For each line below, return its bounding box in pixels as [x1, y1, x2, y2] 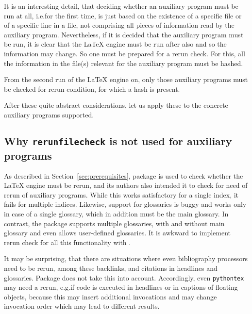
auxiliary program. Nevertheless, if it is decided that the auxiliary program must [4, 29, 244, 39]
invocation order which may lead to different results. [4, 301, 160, 311]
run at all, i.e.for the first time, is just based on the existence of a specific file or [4, 10, 242, 20]
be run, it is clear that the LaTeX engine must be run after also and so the [4, 39, 227, 49]
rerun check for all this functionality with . [4, 237, 131, 247]
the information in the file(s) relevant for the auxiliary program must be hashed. [4, 58, 243, 68]
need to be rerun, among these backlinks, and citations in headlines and [4, 263, 218, 273]
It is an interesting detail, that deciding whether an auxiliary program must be [4, 1, 238, 11]
